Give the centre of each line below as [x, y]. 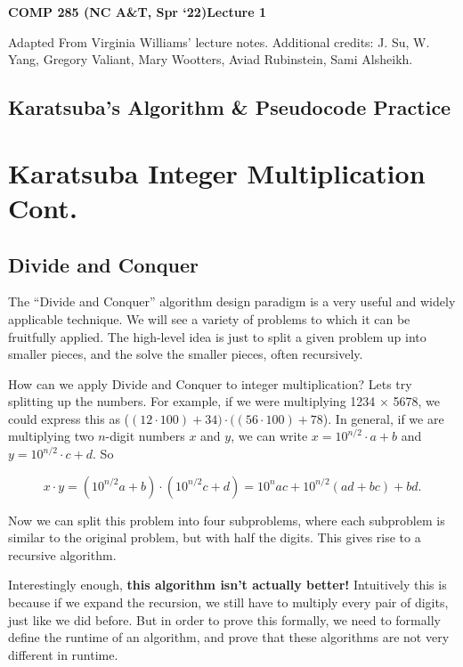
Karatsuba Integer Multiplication [217, 172]
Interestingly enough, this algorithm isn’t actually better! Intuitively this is [227, 585]
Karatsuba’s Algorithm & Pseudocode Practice [230, 107]
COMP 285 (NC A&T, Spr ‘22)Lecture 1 [138, 12]
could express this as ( [69, 418]
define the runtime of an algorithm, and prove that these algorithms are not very [229, 637]
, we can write [269, 436]
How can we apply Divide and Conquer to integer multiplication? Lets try [210, 383]
